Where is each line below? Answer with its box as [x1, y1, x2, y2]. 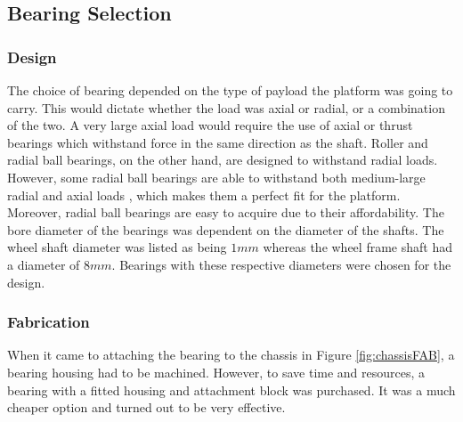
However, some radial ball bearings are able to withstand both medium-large [7, 167, 426, 186]
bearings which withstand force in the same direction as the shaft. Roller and [7, 133, 428, 151]
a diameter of [7, 255, 80, 273]
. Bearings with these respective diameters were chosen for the [111, 255, 451, 273]
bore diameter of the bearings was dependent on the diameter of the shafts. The [7, 220, 444, 239]
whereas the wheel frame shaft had [263, 238, 452, 256]
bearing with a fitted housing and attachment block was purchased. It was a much [7, 380, 456, 399]
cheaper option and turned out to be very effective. [7, 398, 286, 417]
